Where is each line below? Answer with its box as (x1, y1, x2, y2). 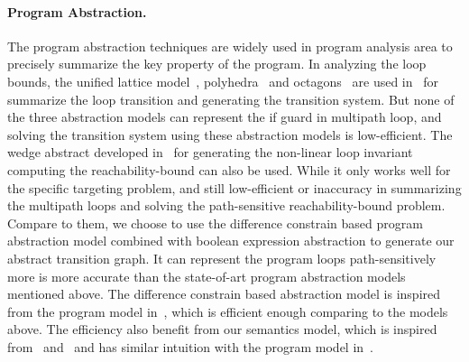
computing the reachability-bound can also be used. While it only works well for (7, 160, 451, 179)
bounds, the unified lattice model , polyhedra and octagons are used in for (7, 71, 438, 90)
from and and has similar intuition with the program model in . (7, 337, 373, 356)
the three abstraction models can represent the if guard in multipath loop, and (7, 107, 442, 126)
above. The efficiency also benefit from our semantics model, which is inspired (7, 320, 437, 339)
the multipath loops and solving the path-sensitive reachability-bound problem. (7, 196, 446, 215)
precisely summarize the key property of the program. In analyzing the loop (7, 54, 427, 73)
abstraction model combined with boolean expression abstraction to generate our (7, 231, 455, 250)
